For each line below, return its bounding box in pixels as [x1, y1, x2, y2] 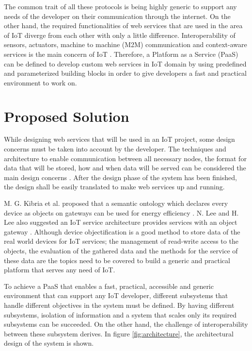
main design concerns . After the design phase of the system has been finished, [4, 172, 237, 182]
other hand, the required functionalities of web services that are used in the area [4, 20, 243, 31]
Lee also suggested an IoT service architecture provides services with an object [4, 217, 237, 227]
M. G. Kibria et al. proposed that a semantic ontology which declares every [4, 198, 228, 208]
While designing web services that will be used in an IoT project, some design [4, 134, 235, 144]
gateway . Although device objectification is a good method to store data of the [4, 226, 240, 236]
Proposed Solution [4, 106, 129, 126]
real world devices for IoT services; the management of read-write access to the [4, 236, 238, 246]
